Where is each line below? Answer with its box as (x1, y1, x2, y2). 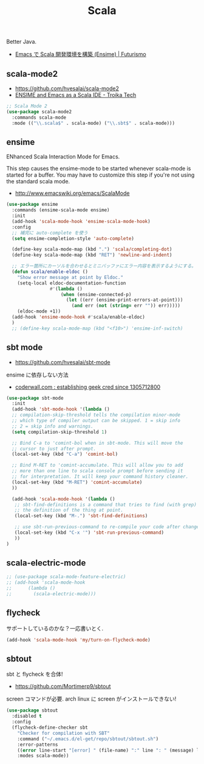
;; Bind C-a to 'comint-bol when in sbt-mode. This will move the (12, 440, 183, 446)
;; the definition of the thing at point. (14, 507, 123, 514)
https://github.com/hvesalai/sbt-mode (15, 358, 110, 366)
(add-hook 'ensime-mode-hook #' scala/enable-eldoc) (12, 314, 146, 320)
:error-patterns (17, 741, 59, 748)
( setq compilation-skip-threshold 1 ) (12, 429, 107, 435)
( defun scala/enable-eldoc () (12, 269, 88, 275)
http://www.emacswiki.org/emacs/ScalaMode (15, 189, 130, 197)
